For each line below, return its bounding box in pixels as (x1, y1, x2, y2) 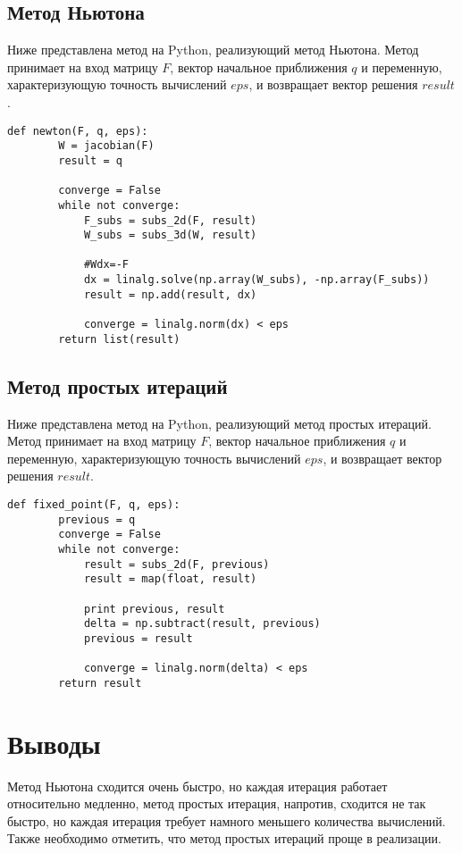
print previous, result (83, 602, 225, 615)
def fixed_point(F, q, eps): (7, 498, 181, 511)
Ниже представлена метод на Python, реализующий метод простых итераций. (7, 414, 432, 432)
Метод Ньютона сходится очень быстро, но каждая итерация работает (7, 776, 388, 795)
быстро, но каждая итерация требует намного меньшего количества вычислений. (7, 811, 446, 830)
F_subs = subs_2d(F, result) (83, 213, 257, 227)
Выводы (7, 724, 101, 761)
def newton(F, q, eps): (7, 124, 148, 138)
